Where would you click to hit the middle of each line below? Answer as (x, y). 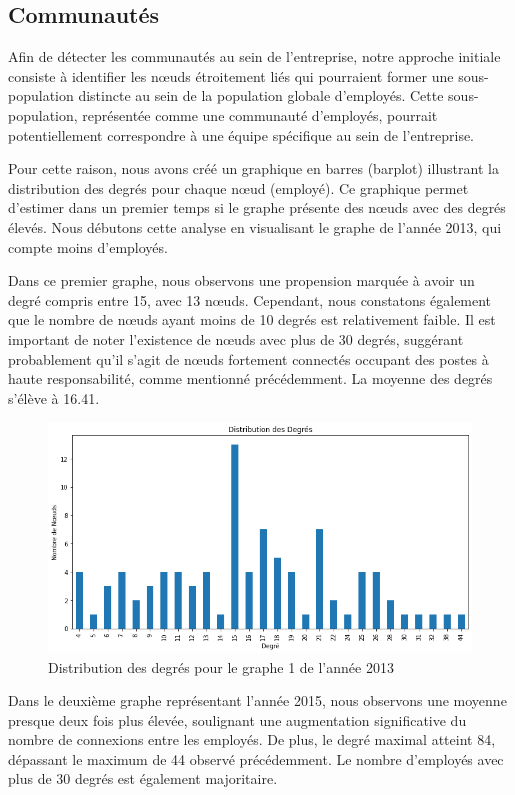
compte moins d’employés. (88, 246)
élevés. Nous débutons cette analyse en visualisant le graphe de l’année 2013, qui (255, 226)
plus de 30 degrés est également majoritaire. (143, 778)
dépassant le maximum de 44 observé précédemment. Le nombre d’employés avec (256, 758)
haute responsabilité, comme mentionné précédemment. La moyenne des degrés (250, 378)
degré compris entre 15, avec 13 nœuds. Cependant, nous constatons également (250, 299)
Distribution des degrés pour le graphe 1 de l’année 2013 (221, 666)
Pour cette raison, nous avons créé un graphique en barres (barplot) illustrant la (253, 168)
